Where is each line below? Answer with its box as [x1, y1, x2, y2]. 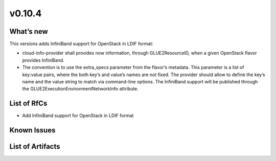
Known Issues [9, 126, 56, 135]
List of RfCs [9, 99, 48, 108]
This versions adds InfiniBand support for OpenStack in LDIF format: [9, 41, 153, 47]
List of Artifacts [9, 142, 61, 151]
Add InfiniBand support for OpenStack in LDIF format [22, 112, 134, 119]
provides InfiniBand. [22, 57, 65, 63]
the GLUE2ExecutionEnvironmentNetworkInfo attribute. [22, 86, 139, 92]
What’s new [9, 27, 48, 36]
